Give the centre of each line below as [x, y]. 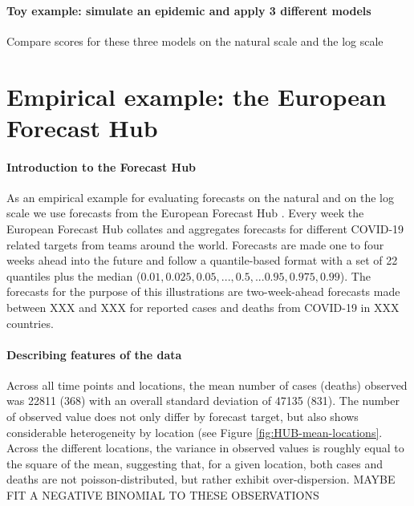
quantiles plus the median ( [74, 275]
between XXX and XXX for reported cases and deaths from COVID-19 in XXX [203, 307]
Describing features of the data [94, 354]
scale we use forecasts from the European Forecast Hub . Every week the [185, 213]
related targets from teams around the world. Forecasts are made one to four [195, 244]
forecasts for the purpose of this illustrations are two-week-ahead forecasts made [203, 291]
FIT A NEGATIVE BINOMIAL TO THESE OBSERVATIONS [163, 495]
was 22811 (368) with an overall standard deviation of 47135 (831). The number [203, 401]
